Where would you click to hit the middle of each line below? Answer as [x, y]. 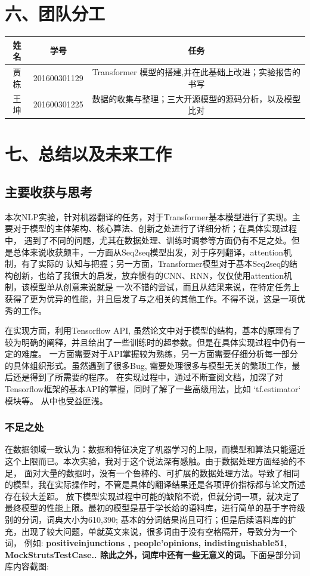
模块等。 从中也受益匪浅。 [56, 400]
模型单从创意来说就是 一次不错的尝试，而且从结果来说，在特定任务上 [165, 287]
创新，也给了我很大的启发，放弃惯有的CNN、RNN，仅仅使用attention [148, 275]
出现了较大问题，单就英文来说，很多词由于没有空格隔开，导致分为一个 [159, 531]
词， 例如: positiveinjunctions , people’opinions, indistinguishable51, [146, 543]
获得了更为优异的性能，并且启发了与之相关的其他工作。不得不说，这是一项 [151, 298]
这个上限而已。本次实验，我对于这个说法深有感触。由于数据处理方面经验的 [151, 461]
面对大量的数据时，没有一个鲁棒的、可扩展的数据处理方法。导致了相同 [162, 472]
